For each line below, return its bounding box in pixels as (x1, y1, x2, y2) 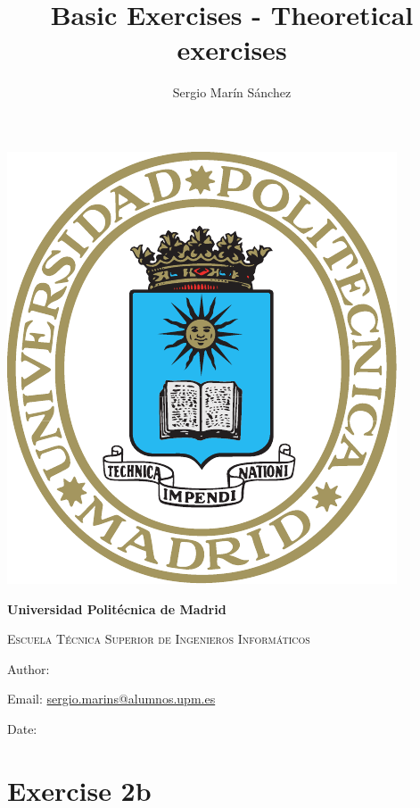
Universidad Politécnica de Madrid (7, 599, 226, 618)
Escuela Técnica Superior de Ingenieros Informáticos (7, 629, 310, 648)
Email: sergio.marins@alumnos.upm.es (7, 689, 216, 708)
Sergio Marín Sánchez (172, 83, 292, 102)
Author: (7, 659, 50, 678)
